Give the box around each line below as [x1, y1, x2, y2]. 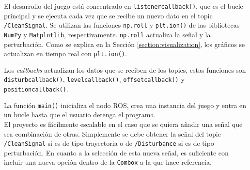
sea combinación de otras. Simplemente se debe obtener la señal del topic [4, 128, 221, 139]
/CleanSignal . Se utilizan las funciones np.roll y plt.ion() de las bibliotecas [4, 20, 240, 30]
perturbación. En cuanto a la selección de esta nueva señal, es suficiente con [4, 147, 229, 157]
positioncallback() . [4, 84, 68, 94]
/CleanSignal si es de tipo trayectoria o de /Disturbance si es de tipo [4, 138, 214, 148]
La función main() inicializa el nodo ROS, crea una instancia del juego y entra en [4, 100, 247, 110]
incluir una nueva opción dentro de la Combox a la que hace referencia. [4, 157, 212, 167]
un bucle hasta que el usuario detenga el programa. [4, 109, 156, 120]
